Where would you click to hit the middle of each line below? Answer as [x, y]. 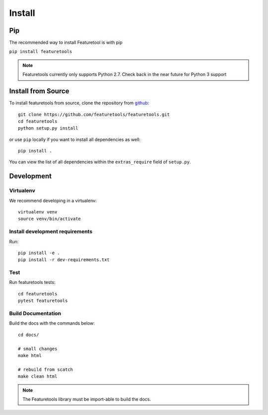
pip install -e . [39, 253]
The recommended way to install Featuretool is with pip [66, 43]
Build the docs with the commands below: [52, 323]
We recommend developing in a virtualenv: [53, 201]
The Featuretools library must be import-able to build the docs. [87, 399]
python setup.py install [48, 128]
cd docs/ [29, 335]
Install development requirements [51, 232]
